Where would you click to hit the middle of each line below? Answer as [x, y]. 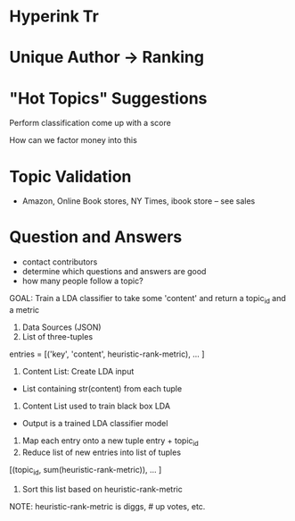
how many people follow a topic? [83, 281]
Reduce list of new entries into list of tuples [101, 452]
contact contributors [60, 262]
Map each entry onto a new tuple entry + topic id [110, 441]
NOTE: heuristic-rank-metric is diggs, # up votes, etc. [107, 506]
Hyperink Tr [54, 17]
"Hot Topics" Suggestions [108, 98]
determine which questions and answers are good [114, 272]
